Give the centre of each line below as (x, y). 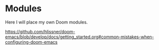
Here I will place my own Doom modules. (47, 22)
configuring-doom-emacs (31, 42)
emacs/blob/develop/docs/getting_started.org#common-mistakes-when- (79, 37)
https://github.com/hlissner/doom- (40, 31)
